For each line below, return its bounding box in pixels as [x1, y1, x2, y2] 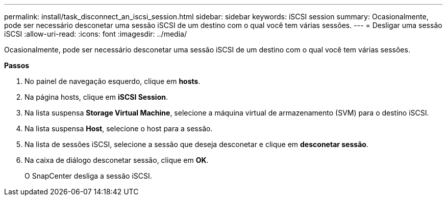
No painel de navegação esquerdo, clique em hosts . [24, 77, 201, 85]
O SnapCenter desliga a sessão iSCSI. [24, 172, 152, 180]
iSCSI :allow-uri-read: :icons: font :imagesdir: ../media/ [4, 30, 187, 38]
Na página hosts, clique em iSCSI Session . [24, 93, 168, 101]
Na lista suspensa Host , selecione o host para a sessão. [24, 124, 213, 133]
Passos [4, 61, 30, 70]
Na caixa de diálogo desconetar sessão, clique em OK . [24, 156, 209, 164]
